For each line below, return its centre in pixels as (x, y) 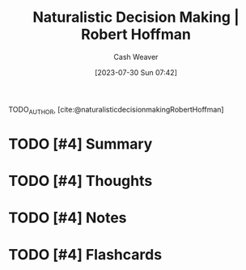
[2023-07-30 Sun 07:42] (136, 72)
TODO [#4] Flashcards (85, 255)
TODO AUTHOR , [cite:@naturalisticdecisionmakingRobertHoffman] (116, 110)
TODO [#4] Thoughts (81, 181)
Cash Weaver (136, 57)
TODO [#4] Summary (81, 143)
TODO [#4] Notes (68, 218)
